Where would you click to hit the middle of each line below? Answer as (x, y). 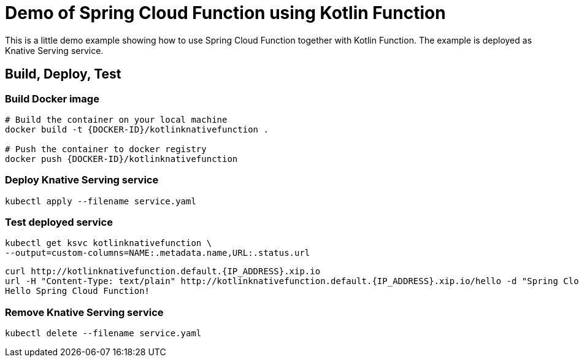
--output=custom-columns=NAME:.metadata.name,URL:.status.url (158, 253)
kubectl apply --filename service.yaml (101, 201)
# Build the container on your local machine (116, 119)
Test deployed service (59, 222)
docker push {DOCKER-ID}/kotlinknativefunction (121, 159)
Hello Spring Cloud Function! (78, 291)
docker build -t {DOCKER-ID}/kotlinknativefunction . (137, 129)
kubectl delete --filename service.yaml (103, 333)
